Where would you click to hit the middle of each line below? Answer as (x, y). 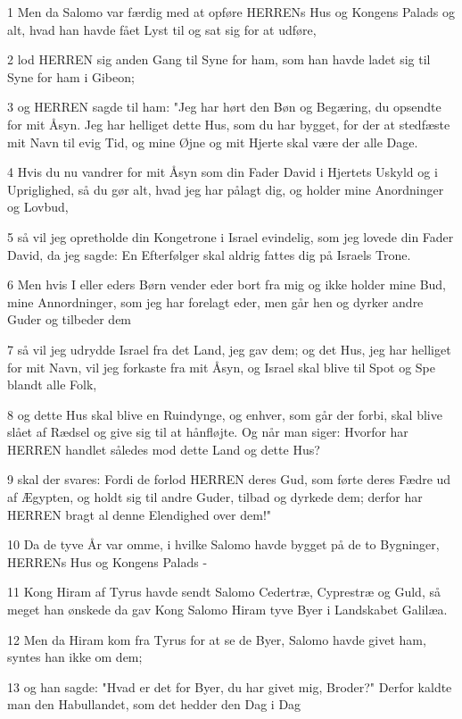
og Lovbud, (38, 207)
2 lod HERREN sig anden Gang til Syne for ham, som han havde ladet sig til (219, 59)
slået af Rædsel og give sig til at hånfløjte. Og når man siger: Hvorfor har (208, 432)
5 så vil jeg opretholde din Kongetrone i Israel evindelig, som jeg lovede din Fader (231, 236)
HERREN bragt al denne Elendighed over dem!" (140, 514)
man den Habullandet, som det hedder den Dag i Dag (154, 704)
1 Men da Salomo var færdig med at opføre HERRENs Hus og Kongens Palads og (231, 12)
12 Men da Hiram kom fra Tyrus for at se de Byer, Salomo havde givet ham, (217, 639)
